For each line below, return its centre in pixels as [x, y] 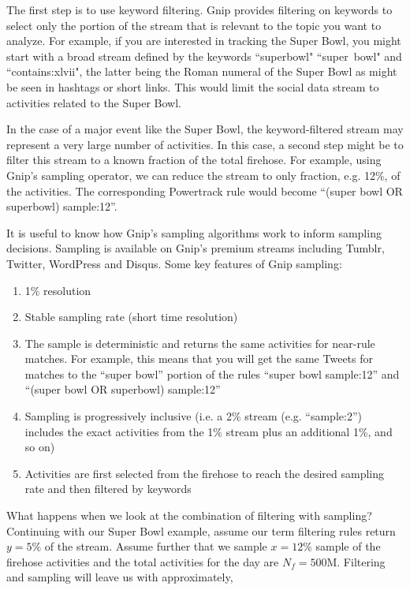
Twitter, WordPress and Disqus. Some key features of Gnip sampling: [174, 263]
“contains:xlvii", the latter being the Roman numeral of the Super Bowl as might [202, 71]
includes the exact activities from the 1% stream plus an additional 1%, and [209, 431]
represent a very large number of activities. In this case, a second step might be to [205, 144]
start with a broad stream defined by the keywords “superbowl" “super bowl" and [204, 56]
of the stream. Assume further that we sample [156, 546]
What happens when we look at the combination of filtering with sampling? [189, 515]
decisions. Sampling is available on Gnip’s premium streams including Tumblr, [196, 248]
